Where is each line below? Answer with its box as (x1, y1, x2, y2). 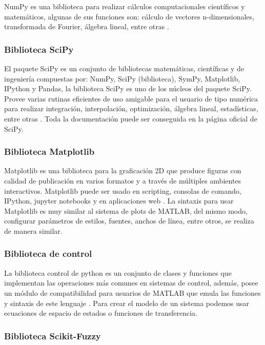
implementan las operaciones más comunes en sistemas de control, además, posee (4, 277, 258, 288)
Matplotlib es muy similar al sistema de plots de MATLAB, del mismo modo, (4, 205, 248, 216)
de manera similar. (4, 225, 63, 236)
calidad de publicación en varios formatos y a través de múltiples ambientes (4, 175, 241, 186)
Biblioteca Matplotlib (4, 145, 95, 158)
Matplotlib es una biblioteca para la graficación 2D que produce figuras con (4, 165, 241, 176)
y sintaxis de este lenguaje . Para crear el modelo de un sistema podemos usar (4, 297, 250, 308)
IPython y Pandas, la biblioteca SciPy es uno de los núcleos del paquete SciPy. (4, 83, 252, 94)
